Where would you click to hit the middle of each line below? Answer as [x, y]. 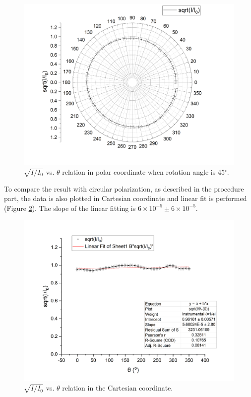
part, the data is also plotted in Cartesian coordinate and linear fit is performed [125, 198]
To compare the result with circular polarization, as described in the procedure [124, 188]
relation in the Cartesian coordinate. [118, 388]
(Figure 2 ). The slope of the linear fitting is [70, 208]
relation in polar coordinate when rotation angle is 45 [143, 171]
